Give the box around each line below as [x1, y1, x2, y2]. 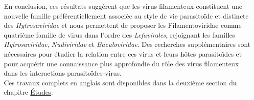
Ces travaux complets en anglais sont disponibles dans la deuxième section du [4, 77, 237, 87]
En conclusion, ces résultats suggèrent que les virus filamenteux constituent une [4, 1, 243, 11]
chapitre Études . [4, 87, 53, 97]
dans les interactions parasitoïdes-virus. [4, 68, 122, 78]
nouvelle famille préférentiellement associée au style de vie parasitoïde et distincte [4, 10, 249, 20]
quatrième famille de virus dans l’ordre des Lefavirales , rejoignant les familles [4, 29, 235, 40]
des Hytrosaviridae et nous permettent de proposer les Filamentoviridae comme [4, 20, 242, 30]
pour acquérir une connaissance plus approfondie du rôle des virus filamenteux [4, 58, 239, 68]
